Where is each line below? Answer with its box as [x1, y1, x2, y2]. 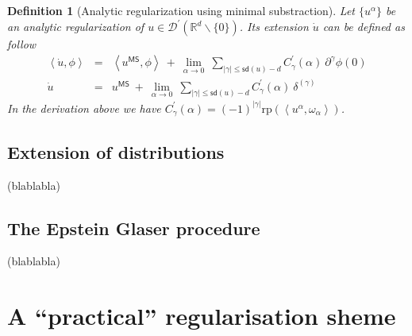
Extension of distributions [7, 139, 225, 164]
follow [7, 36, 37, 52]
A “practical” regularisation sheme [7, 299, 396, 332]
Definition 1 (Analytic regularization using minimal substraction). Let [7, 2, 355, 18]
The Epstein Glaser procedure [7, 215, 260, 240]
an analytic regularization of [7, 18, 144, 35]
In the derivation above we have [7, 99, 161, 116]
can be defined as [322, 18, 405, 35]
